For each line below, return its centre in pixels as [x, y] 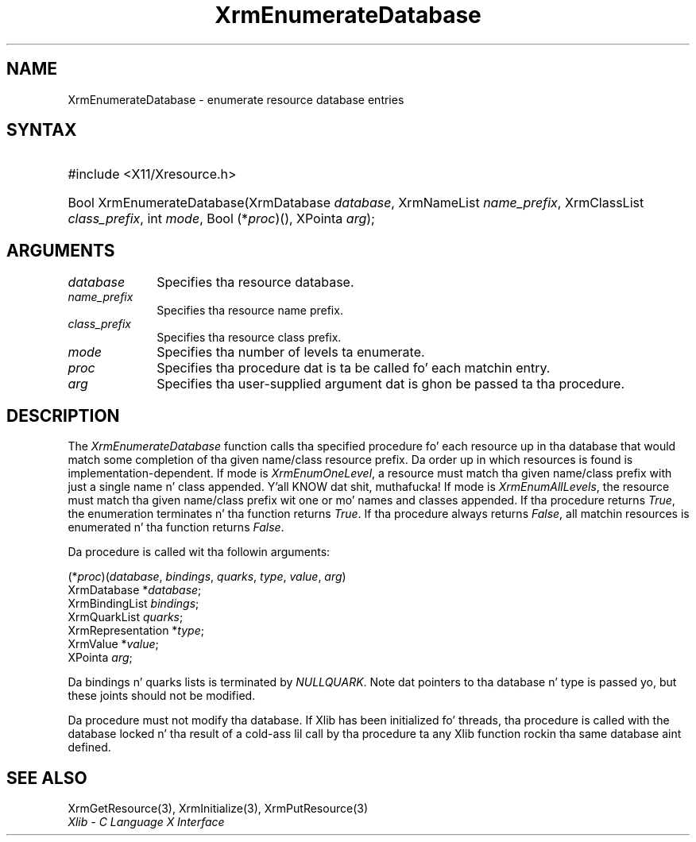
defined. [89, 747]
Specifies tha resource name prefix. [250, 311]
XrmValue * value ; [113, 644]
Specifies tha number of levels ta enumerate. [291, 352]
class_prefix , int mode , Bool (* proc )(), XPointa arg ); [221, 219]
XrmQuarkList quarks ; [126, 617]
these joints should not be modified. [162, 696]
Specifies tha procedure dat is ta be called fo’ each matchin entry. [354, 368]
